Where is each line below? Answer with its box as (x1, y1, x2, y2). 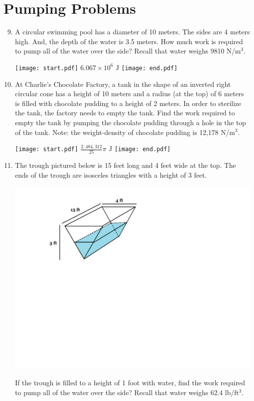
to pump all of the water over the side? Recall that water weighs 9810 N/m (15, 46, 241, 56)
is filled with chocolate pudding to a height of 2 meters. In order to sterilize (15, 98, 241, 108)
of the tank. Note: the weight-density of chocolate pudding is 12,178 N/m (15, 127, 235, 137)
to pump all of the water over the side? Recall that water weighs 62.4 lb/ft (15, 387, 239, 397)
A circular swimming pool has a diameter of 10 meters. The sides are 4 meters (15, 27, 250, 37)
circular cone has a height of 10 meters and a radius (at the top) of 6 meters (15, 88, 244, 99)
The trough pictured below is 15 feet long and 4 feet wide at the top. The (15, 160, 236, 170)
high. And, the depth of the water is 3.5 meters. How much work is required (15, 36, 243, 46)
